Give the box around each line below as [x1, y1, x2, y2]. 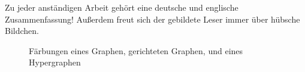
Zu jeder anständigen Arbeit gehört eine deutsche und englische [5, 1, 238, 13]
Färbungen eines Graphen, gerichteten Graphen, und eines [29, 44, 243, 57]
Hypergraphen [29, 56, 81, 68]
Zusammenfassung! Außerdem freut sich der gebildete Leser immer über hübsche [5, 12, 300, 25]
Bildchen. [5, 24, 39, 37]
